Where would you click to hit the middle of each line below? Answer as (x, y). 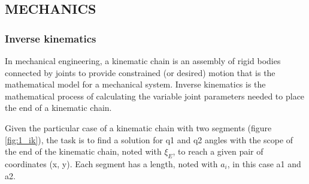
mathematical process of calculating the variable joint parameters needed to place (155, 96)
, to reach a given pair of (218, 151)
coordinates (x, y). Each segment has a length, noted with (111, 163)
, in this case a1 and (264, 163)
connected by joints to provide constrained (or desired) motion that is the (140, 72)
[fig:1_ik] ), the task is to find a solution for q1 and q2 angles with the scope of (149, 139)
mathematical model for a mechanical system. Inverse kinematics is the (135, 84)
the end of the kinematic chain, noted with (83, 151)
